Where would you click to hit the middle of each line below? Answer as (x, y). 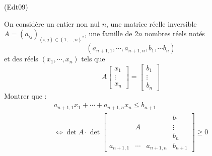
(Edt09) (16, 7)
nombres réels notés (175, 33)
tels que (93, 59)
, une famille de (108, 33)
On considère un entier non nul (52, 23)
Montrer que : (25, 95)
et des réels (21, 59)
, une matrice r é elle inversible (152, 23)
